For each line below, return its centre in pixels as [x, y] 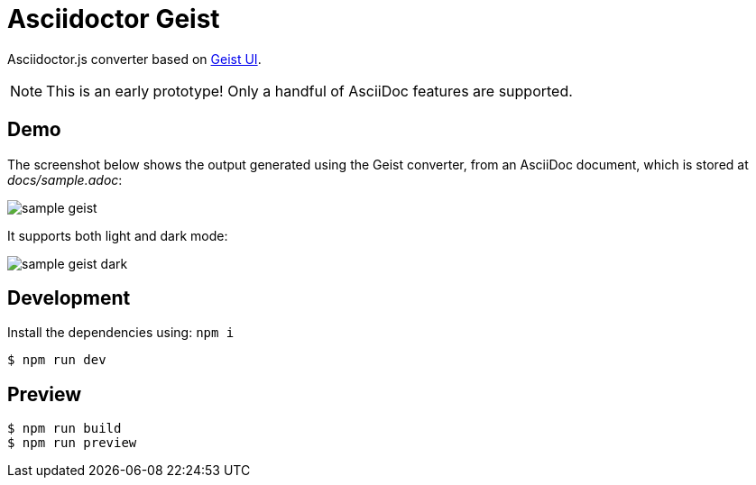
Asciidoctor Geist [114, 19]
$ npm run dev [57, 360]
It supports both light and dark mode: [118, 235]
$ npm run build [65, 429]
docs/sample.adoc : [65, 179]
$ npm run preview [72, 443]
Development [69, 298]
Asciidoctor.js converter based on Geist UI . [134, 59]
